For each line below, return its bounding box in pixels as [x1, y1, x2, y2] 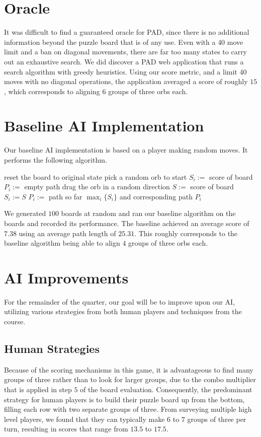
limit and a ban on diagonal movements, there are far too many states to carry [4, 46, 247, 57]
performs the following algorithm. [4, 155, 107, 165]
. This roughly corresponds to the [134, 228, 238, 238]
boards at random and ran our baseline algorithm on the [61, 208, 236, 218]
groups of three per [187, 413, 246, 424]
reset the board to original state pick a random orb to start [4, 171, 187, 182]
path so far [48, 191, 82, 201]
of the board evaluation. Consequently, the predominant [80, 384, 252, 395]
